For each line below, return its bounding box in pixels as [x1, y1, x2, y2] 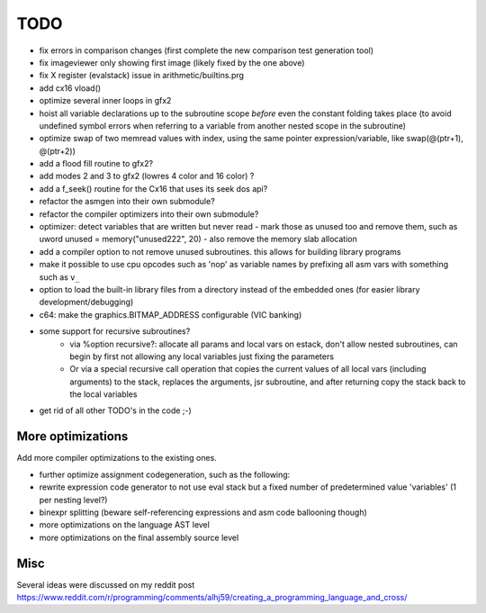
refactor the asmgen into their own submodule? [39, 196, 215, 207]
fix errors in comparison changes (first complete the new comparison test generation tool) [39, 45, 373, 56]
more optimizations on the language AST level [39, 519, 211, 530]
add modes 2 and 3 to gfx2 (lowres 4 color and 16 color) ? [39, 171, 255, 182]
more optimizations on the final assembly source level [39, 532, 239, 543]
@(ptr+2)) [39, 145, 76, 157]
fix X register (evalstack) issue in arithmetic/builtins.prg [39, 70, 245, 81]
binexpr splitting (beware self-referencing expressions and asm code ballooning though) [39, 507, 368, 518]
